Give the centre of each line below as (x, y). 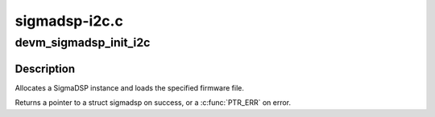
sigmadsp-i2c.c (69, 21)
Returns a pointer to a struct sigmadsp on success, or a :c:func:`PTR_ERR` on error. (153, 103)
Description (45, 69)
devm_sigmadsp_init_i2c (83, 42)
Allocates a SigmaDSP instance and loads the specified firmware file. (130, 87)
